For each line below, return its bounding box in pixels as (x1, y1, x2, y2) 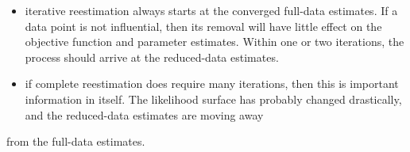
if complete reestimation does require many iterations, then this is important (25, 75, 399, 92)
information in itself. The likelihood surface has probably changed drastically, (25, 90, 402, 107)
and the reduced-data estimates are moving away (25, 106, 264, 123)
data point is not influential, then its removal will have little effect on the (25, 17, 382, 34)
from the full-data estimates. (6, 133, 145, 150)
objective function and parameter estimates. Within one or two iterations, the (25, 33, 404, 50)
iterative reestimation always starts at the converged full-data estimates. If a (25, 2, 398, 18)
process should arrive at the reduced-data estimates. (25, 48, 279, 65)
